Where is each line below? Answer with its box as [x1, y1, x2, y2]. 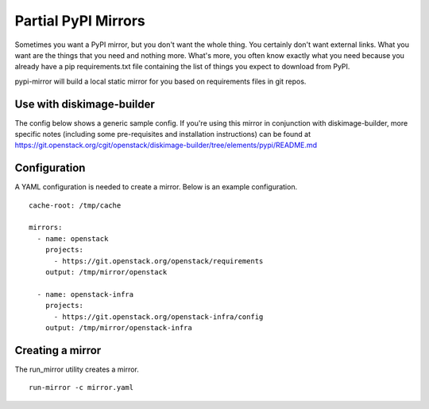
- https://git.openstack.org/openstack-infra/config [53, 312, 264, 321]
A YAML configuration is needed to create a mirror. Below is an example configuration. [14, 182, 298, 192]
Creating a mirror [14, 343, 102, 357]
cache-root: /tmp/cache [29, 201, 122, 210]
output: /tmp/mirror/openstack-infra [44, 323, 192, 332]
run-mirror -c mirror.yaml [29, 383, 134, 392]
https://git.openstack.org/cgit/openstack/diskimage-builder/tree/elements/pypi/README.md [14, 140, 318, 150]
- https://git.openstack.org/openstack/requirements [53, 256, 264, 266]
